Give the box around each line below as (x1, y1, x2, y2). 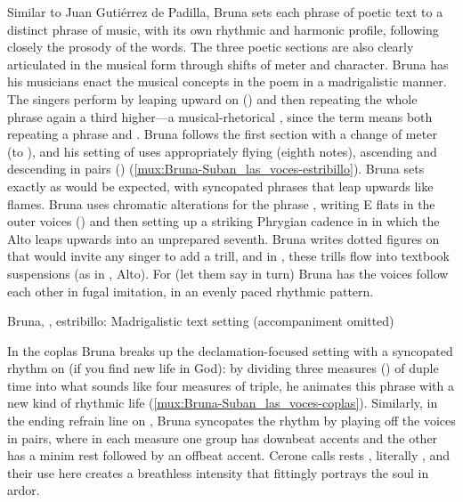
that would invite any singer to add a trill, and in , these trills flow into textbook (7, 247, 450, 265)
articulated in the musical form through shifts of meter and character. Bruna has (7, 54, 449, 73)
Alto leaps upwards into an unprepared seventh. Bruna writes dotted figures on (7, 229, 440, 247)
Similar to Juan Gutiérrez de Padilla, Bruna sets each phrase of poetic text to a (7, 3, 443, 20)
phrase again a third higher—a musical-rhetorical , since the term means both (7, 107, 433, 125)
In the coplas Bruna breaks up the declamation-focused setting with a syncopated (7, 341, 453, 360)
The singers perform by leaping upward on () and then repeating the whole (7, 89, 418, 108)
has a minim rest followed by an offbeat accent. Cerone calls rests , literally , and (7, 446, 451, 465)
